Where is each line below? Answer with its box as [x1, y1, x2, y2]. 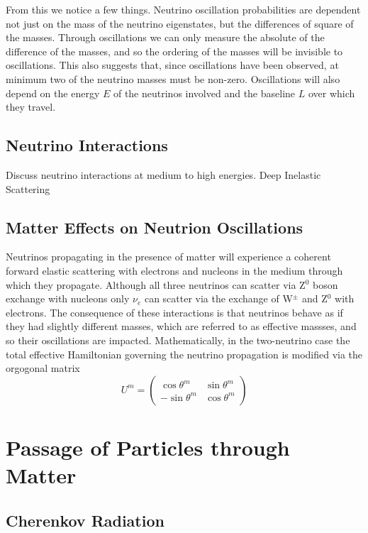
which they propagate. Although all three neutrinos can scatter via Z [6, 277, 306, 292]
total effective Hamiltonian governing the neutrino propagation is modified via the [6, 346, 363, 361]
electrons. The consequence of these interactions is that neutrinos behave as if [6, 304, 343, 319]
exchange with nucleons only [6, 291, 130, 306]
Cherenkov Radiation [6, 509, 165, 531]
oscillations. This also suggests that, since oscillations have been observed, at [6, 57, 339, 72]
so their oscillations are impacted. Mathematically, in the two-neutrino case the [6, 332, 350, 347]
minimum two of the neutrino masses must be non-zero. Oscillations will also [6, 71, 340, 86]
